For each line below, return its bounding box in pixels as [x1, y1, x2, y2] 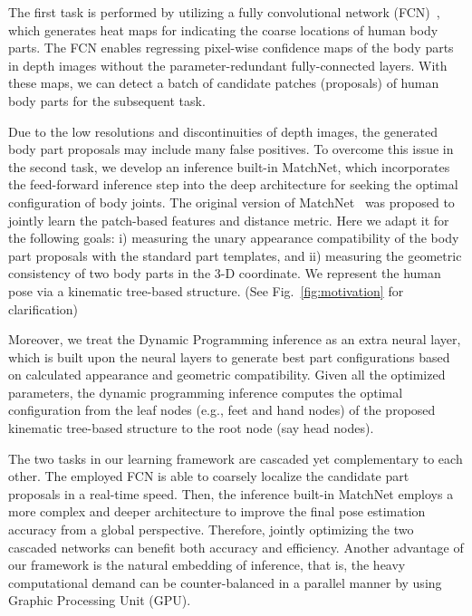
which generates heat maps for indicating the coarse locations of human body [8, 20, 438, 39]
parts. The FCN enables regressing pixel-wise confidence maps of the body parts [8, 38, 454, 57]
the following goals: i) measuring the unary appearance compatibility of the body [8, 228, 459, 247]
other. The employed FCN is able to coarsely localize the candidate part [8, 467, 409, 486]
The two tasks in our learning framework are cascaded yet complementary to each [8, 448, 463, 467]
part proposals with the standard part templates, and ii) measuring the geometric [8, 245, 462, 265]
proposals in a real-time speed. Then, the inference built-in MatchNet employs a [8, 484, 454, 503]
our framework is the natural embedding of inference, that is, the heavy [8, 555, 406, 574]
